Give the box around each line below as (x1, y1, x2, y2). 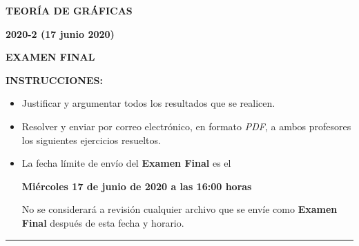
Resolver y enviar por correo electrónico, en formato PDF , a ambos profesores (21, 119, 351, 133)
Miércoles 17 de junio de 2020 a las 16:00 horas (21, 178, 252, 193)
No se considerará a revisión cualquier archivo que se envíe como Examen (21, 202, 338, 216)
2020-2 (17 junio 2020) (6, 26, 115, 41)
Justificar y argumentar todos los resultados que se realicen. (21, 96, 275, 110)
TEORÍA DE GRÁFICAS (6, 3, 133, 17)
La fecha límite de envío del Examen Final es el (21, 156, 231, 170)
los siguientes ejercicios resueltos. (21, 132, 161, 147)
